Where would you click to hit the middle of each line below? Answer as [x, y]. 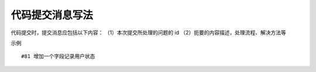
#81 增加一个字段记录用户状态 [58, 56]
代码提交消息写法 [52, 15]
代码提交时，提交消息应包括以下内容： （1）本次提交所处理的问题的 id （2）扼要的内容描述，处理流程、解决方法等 [149, 33]
